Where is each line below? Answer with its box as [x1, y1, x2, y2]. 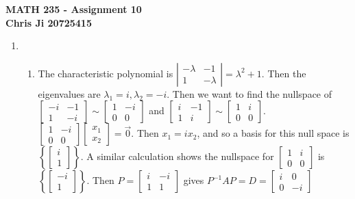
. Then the [261, 66, 306, 80]
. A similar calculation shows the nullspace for [80, 149, 274, 163]
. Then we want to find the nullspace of [167, 86, 332, 101]
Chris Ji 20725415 [5, 15, 92, 29]
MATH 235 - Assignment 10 [5, 2, 142, 16]
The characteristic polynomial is [38, 66, 173, 80]
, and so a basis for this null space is [197, 126, 350, 140]
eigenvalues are [38, 86, 101, 101]
